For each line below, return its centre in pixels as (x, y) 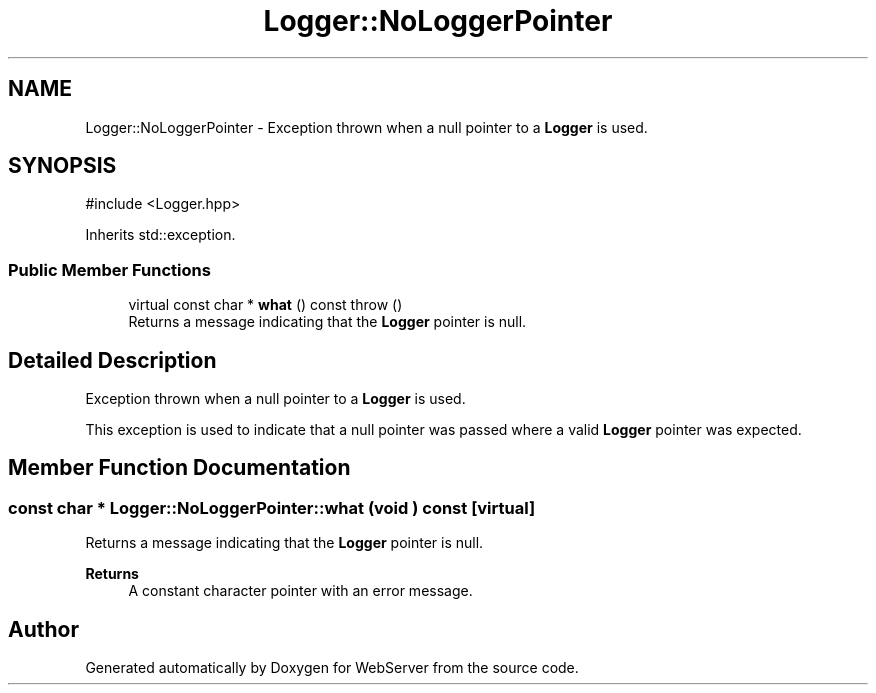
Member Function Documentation (179, 468)
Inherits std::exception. (160, 235)
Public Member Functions (109, 269)
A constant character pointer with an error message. (300, 591)
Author (43, 629)
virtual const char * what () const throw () (265, 305)
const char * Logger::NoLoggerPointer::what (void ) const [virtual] (272, 507)
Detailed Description (112, 360)
